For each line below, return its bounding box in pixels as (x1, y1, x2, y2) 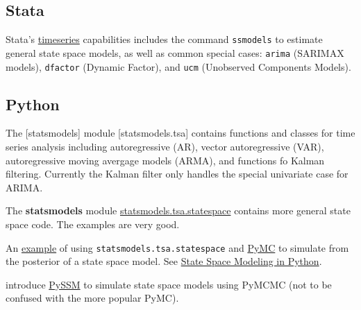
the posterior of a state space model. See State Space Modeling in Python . (6, 254, 322, 268)
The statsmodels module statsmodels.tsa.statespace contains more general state (6, 203, 351, 218)
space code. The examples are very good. (6, 216, 180, 231)
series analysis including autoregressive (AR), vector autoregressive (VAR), (6, 139, 324, 153)
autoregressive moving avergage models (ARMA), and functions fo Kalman (6, 153, 325, 167)
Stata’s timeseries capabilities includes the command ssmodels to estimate (6, 32, 323, 46)
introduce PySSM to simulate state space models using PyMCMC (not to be (6, 277, 332, 291)
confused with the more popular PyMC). (6, 291, 179, 305)
